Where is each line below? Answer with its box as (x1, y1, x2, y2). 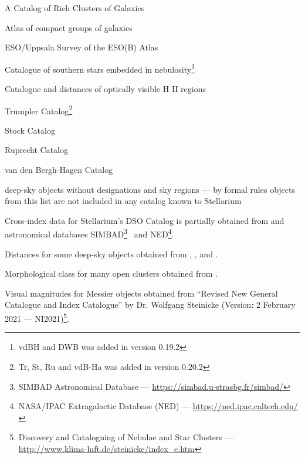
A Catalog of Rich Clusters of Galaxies (5, 2, 145, 13)
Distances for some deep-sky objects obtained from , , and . (5, 247, 218, 260)
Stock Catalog (5, 124, 55, 136)
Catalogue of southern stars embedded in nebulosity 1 (5, 61, 195, 75)
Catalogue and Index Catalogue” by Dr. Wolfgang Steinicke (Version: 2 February (5, 298, 296, 311)
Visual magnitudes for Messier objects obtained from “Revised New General (5, 287, 278, 299)
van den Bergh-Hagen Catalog (5, 164, 113, 176)
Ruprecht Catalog (5, 144, 68, 156)
